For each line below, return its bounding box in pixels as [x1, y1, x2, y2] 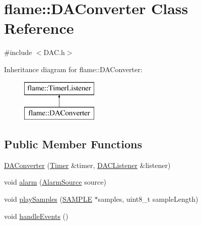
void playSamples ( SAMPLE [4, 194, 92, 204]
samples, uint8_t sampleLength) [98, 194, 198, 204]
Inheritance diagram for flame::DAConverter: [4, 64, 143, 74]
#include [4, 47, 32, 58]
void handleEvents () [4, 210, 69, 221]
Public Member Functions [4, 136, 142, 152]
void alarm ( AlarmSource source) [4, 177, 106, 187]
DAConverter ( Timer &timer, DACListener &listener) [4, 159, 171, 170]
